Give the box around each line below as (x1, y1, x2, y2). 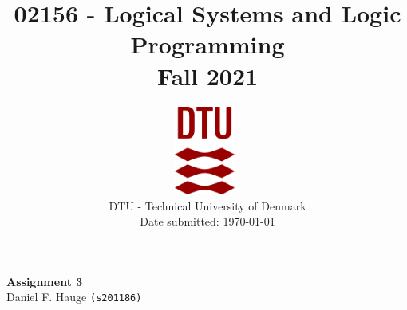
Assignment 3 (6, 273, 83, 289)
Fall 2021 (156, 59, 259, 92)
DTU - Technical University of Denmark (109, 197, 306, 214)
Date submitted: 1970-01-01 (140, 213, 275, 230)
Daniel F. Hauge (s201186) (6, 288, 142, 305)
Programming (130, 28, 285, 61)
